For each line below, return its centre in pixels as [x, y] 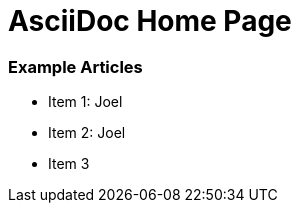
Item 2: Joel [87, 133]
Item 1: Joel [85, 102]
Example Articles [75, 66]
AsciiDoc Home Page [150, 21]
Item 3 [69, 164]
